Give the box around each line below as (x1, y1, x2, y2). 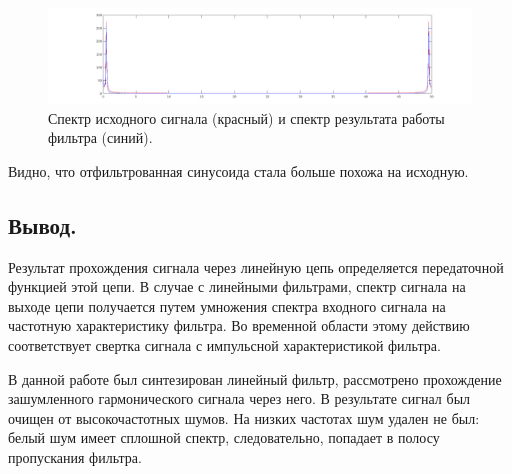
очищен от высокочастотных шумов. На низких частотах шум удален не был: (8, 407, 480, 428)
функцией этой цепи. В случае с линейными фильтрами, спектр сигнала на (8, 276, 466, 297)
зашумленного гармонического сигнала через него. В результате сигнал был (8, 388, 471, 409)
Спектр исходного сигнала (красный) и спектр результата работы (48, 107, 445, 128)
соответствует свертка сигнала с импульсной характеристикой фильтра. (8, 335, 441, 356)
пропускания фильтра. (8, 446, 142, 467)
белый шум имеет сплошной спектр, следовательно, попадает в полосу (8, 427, 440, 448)
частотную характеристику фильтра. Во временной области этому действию (8, 315, 470, 336)
